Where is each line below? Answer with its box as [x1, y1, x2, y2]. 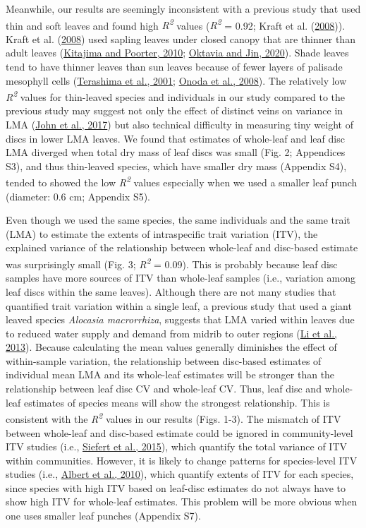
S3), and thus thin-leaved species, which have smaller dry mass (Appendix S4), [6, 158, 347, 173]
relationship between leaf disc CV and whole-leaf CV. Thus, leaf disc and [6, 381, 322, 396]
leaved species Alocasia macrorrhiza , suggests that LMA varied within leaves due [6, 312, 355, 327]
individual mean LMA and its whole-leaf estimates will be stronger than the [6, 367, 335, 382]
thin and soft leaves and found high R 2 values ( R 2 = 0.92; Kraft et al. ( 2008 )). [6, 16, 346, 32]
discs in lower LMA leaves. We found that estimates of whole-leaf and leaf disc [6, 131, 345, 145]
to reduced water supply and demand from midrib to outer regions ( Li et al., [6, 325, 338, 340]
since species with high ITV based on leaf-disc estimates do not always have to [6, 480, 346, 495]
